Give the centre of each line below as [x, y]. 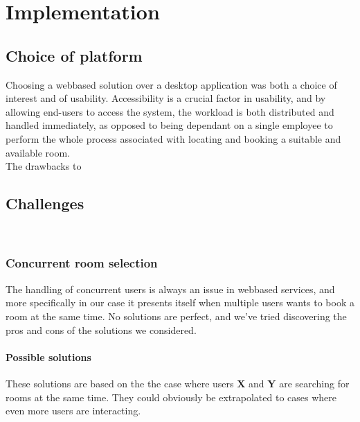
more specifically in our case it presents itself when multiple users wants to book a [180, 302]
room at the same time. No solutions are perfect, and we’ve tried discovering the [176, 316]
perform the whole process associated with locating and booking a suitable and [173, 138]
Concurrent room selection [82, 263]
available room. [38, 152]
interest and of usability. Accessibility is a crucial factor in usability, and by [166, 98]
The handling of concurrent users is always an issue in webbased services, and [170, 289]
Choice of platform [74, 55]
